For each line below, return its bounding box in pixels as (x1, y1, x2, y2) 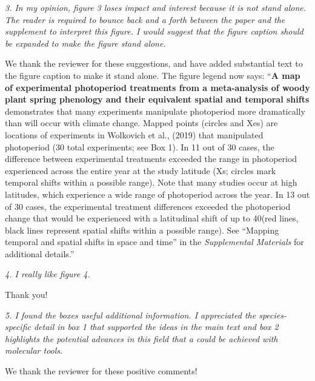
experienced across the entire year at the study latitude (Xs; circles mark (5, 164, 276, 177)
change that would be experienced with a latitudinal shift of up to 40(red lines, (5, 212, 299, 224)
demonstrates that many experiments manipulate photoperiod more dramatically (5, 104, 305, 117)
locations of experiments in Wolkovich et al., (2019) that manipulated (5, 128, 264, 141)
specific (5, 320, 31, 333)
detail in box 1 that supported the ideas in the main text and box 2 (33, 320, 279, 333)
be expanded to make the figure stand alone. (5, 36, 166, 49)
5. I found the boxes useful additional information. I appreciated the (5, 308, 256, 321)
